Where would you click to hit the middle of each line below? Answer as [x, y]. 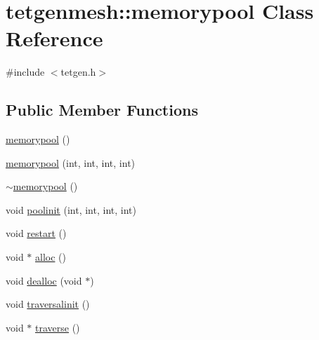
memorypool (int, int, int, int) [71, 162]
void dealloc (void [44, 280]
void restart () [36, 233]
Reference [54, 38]
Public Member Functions [102, 110]
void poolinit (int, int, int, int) [71, 209]
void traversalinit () [48, 304]
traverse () [58, 327]
